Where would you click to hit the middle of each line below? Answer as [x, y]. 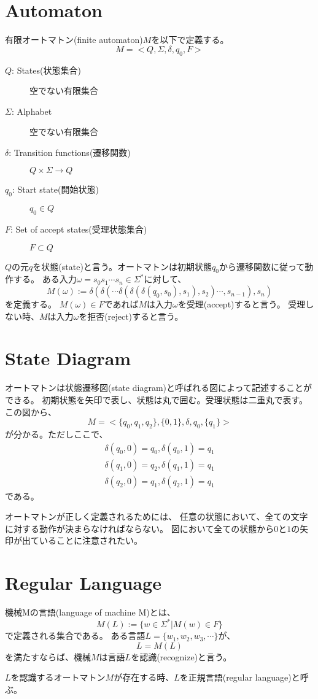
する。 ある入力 [45, 279]
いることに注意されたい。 [91, 540]
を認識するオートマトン [58, 677]
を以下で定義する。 [190, 40]
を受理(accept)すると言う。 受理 [242, 304]
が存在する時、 [144, 677]
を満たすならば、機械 [48, 656]
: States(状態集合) [46, 70]
